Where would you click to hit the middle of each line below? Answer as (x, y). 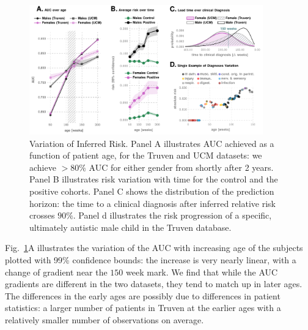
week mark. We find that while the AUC (202, 272)
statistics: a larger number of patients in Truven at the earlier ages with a (143, 308)
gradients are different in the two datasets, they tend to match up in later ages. (154, 284)
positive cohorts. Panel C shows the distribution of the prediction (152, 191)
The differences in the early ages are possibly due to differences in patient (143, 295)
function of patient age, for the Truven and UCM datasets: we (146, 155)
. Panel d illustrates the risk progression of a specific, (172, 215)
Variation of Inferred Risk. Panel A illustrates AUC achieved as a (152, 143)
